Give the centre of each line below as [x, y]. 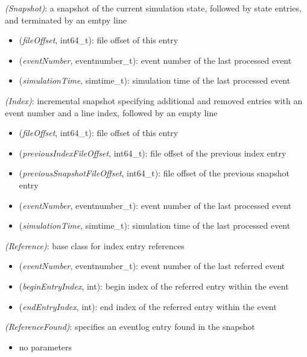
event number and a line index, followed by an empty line [111, 112]
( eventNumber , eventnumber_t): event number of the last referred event [152, 266]
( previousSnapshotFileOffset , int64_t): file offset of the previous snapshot [154, 173]
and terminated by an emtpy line [66, 20]
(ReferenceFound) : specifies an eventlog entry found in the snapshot [130, 327]
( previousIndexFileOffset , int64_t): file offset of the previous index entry [153, 153]
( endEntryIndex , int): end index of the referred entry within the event [148, 306]
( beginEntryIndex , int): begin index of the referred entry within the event [154, 286]
